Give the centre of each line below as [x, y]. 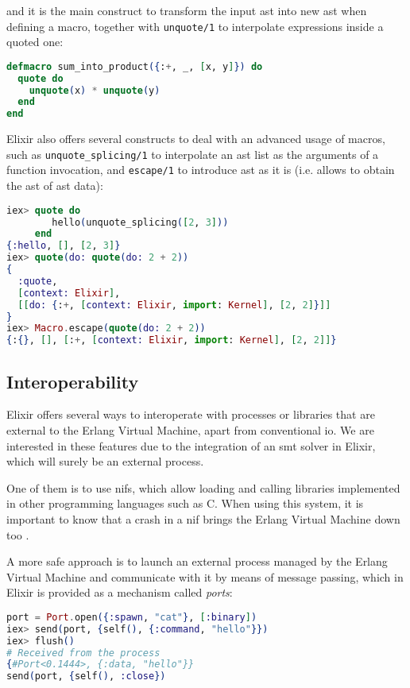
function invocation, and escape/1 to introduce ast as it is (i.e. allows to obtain [201, 170]
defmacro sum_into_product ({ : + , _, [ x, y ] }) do [135, 66]
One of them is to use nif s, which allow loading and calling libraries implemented [203, 487]
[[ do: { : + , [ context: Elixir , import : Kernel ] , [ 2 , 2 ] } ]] [174, 305]
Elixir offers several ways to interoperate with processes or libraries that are [191, 414]
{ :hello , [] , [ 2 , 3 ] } [64, 246]
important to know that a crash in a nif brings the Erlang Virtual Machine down [203, 518]
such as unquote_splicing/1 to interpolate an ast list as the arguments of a [193, 154]
